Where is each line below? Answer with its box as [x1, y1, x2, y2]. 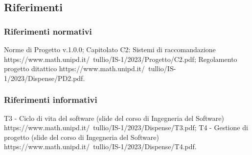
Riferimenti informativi [4, 94, 97, 106]
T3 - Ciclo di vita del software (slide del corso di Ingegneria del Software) [4, 113, 224, 123]
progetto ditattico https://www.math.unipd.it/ [4, 63, 145, 74]
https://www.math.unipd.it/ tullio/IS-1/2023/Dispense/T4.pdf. [4, 141, 197, 152]
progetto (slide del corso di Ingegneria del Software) [4, 132, 159, 142]
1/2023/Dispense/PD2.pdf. [4, 73, 85, 83]
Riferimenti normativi [4, 25, 92, 37]
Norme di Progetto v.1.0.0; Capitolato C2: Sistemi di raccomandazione [4, 44, 216, 54]
